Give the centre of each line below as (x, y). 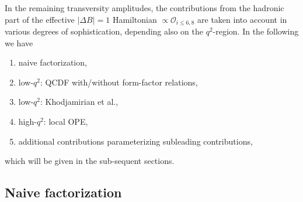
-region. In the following (256, 31)
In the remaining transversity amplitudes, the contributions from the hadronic (144, 8)
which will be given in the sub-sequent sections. (90, 161)
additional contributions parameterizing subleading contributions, (135, 141)
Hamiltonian (135, 19)
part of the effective (40, 19)
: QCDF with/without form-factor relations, (119, 82)
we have (19, 42)
